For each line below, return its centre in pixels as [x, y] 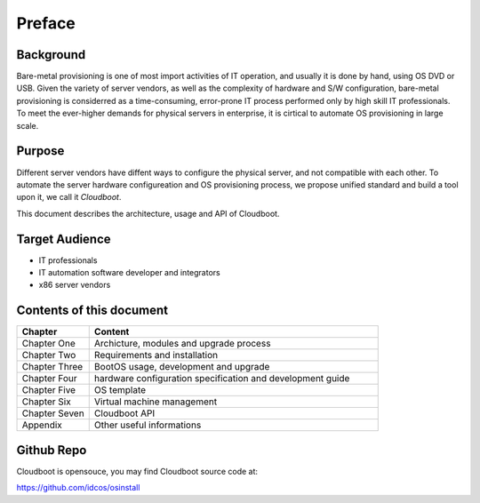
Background [51, 55]
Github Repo [52, 450]
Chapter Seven [53, 413]
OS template [120, 390]
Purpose [40, 151]
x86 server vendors [75, 285]
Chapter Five [48, 390]
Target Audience [64, 239]
